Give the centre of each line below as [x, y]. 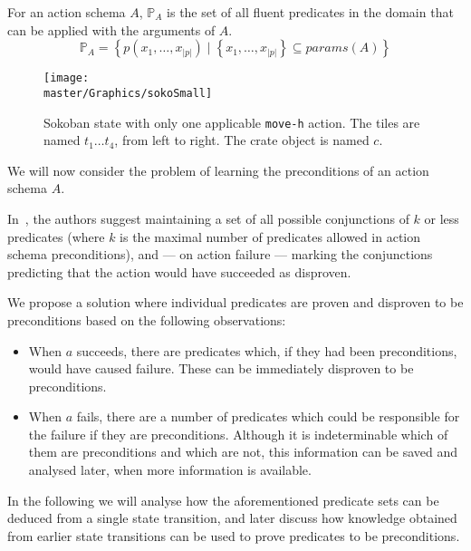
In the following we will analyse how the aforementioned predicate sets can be [223, 500]
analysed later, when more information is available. [170, 470]
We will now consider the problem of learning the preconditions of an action [218, 170]
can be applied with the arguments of [111, 29]
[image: [67, 78]
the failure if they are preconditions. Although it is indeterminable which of [238, 434]
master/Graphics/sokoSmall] [128, 93]
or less [442, 218]
